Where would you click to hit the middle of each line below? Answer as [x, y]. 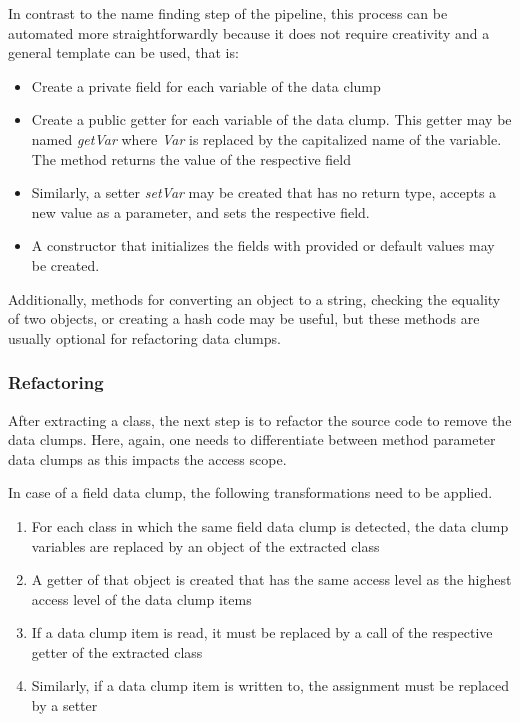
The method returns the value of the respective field [191, 158]
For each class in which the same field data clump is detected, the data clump [270, 525]
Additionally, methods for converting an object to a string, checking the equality [254, 298]
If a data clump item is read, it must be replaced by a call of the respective [262, 632]
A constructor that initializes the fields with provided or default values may [263, 245]
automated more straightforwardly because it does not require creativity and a [249, 32]
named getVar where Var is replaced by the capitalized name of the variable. [266, 138]
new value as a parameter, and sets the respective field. [200, 211]
